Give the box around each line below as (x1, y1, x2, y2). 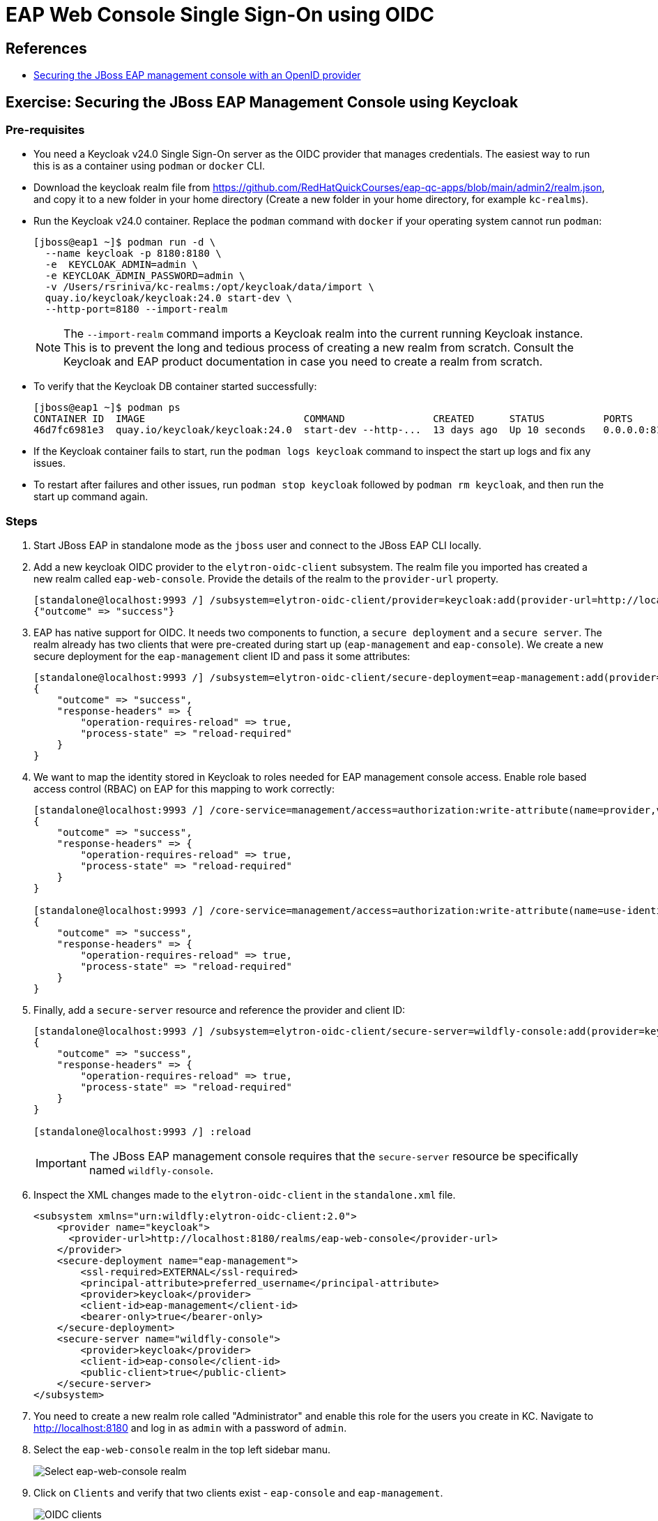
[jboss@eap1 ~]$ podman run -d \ (33, 237, 216, 248)
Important (36, 1156, 86, 1171)
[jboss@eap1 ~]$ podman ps (33, 402, 181, 414)
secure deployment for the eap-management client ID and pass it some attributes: (33, 650, 411, 663)
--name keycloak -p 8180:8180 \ (45, 248, 222, 260)
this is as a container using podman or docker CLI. (33, 160, 265, 172)
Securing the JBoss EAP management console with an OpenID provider (33, 69, 361, 82)
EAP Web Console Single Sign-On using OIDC (6, 3, 434, 27)
